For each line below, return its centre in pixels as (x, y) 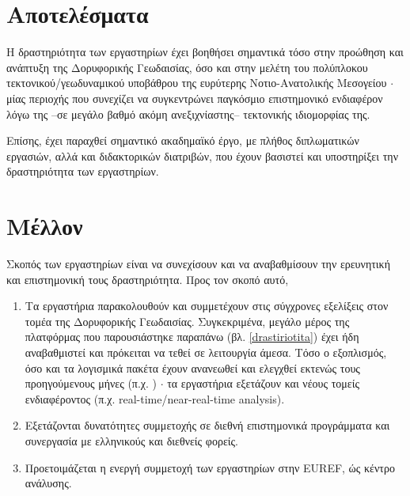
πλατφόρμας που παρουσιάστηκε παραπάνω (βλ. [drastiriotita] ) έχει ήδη (192, 337)
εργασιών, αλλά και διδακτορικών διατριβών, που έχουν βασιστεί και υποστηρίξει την (202, 155)
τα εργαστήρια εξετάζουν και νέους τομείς (264, 383)
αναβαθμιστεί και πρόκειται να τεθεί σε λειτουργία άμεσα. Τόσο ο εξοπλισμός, (206, 352)
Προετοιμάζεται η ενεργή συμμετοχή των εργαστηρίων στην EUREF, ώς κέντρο (210, 467)
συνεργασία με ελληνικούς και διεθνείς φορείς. (131, 440)
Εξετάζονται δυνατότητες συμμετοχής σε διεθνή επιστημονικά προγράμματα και (207, 425)
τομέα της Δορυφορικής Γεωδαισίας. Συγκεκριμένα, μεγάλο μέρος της (187, 321)
